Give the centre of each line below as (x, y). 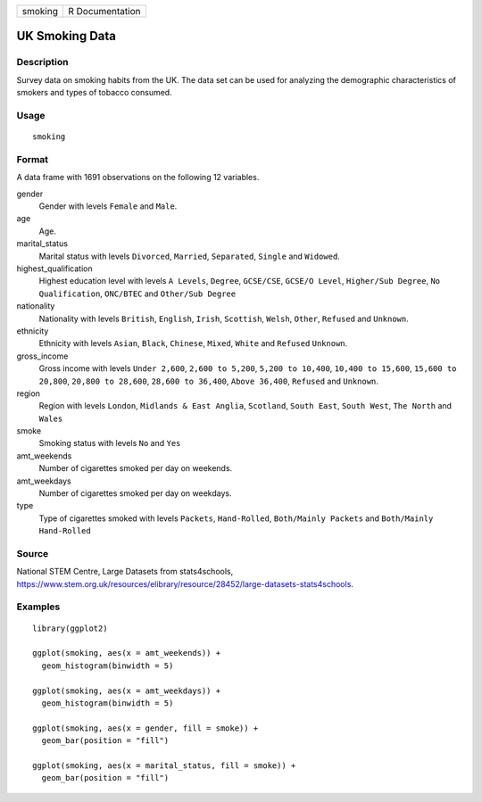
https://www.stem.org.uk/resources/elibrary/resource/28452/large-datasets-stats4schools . (185, 583)
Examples (38, 607)
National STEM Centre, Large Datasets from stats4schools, (125, 572)
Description (42, 62)
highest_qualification (54, 269)
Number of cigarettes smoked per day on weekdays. (135, 493)
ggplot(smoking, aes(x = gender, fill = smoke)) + (145, 728)
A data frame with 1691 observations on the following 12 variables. (138, 178)
